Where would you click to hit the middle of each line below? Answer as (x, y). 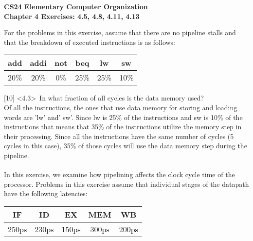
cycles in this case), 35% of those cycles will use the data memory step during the (126, 146)
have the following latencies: (46, 193)
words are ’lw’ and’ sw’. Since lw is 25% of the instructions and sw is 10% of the (123, 117)
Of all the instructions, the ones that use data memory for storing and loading (121, 107)
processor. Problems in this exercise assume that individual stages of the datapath (126, 184)
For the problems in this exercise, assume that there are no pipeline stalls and (120, 32)
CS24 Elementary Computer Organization (76, 6)
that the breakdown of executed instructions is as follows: (90, 42)
